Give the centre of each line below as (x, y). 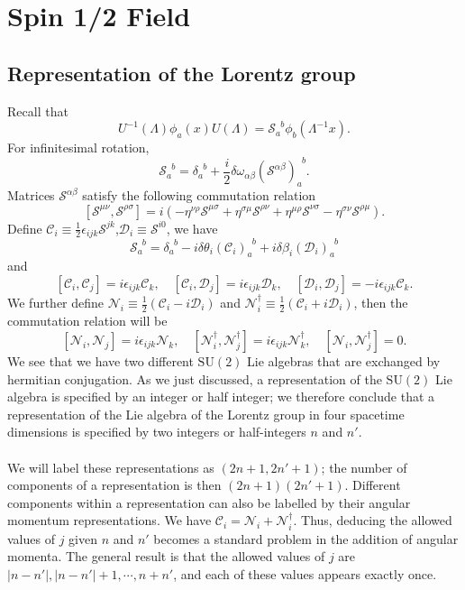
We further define (56, 302)
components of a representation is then (114, 485)
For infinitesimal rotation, (78, 147)
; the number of (364, 467)
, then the (381, 302)
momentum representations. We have (109, 520)
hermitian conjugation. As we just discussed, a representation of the (195, 378)
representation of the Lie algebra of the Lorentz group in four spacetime (206, 414)
